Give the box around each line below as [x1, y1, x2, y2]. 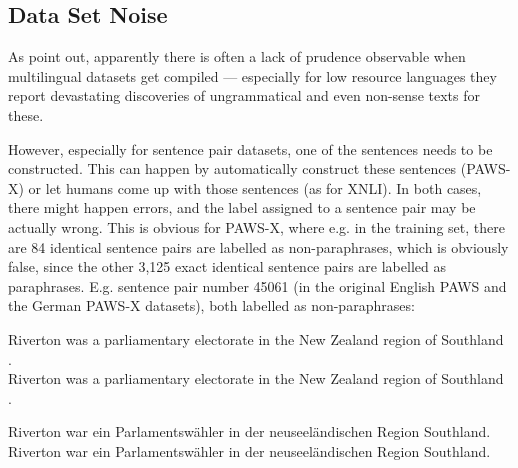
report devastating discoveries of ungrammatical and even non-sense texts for [8, 85, 480, 106]
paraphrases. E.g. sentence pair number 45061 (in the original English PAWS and [8, 275, 507, 296]
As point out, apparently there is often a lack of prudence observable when [8, 46, 466, 67]
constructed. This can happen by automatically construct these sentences [8, 158, 457, 179]
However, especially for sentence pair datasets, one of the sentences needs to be [8, 138, 493, 159]
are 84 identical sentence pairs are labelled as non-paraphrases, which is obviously [8, 236, 509, 257]
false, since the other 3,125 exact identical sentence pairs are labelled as [8, 256, 446, 277]
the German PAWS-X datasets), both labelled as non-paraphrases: [8, 295, 415, 316]
